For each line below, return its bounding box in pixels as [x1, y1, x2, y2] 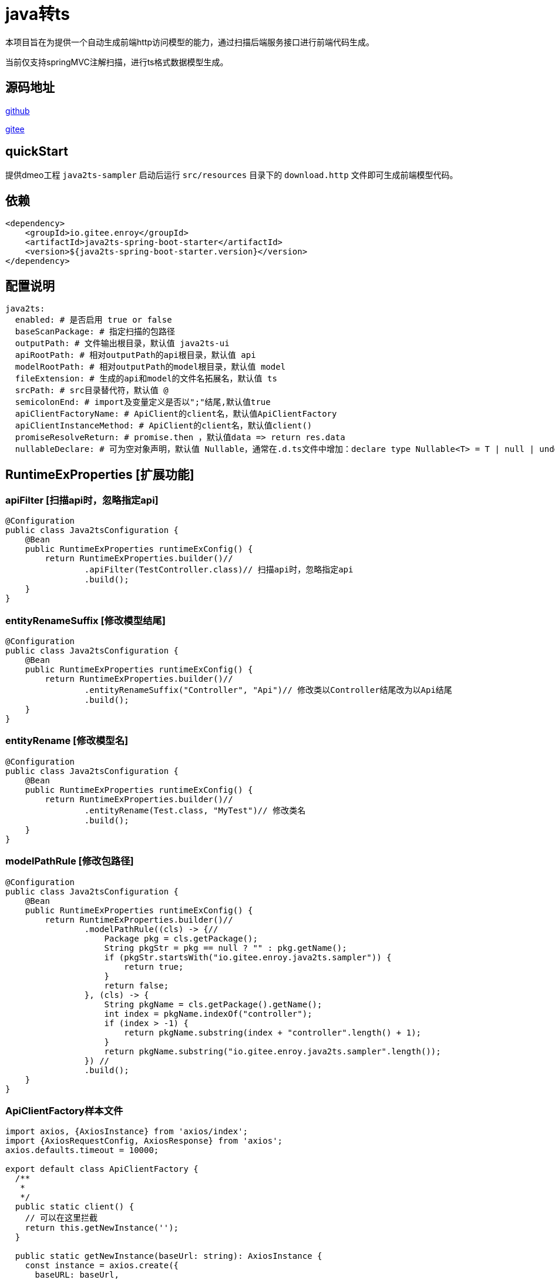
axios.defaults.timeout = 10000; [5, 1145, 159, 1155]
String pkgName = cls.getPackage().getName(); [104, 999, 322, 1009]
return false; [104, 980, 169, 990]
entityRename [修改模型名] [5, 735, 129, 747]
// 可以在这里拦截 [25, 1213, 98, 1223]
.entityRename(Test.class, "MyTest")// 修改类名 [84, 805, 306, 815]
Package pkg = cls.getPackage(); [104, 933, 258, 943]
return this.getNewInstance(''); [25, 1223, 179, 1233]
